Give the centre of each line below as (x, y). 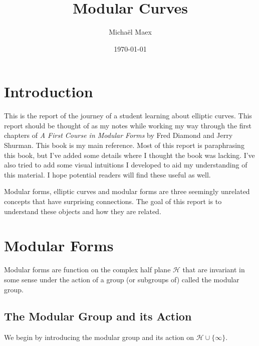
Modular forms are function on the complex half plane (87, 270)
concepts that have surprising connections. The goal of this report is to (113, 201)
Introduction (49, 92)
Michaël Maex (130, 32)
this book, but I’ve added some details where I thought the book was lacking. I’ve (129, 155)
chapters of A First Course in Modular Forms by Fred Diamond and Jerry (118, 135)
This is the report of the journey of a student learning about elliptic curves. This (128, 116)
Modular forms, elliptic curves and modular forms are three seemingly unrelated (127, 191)
